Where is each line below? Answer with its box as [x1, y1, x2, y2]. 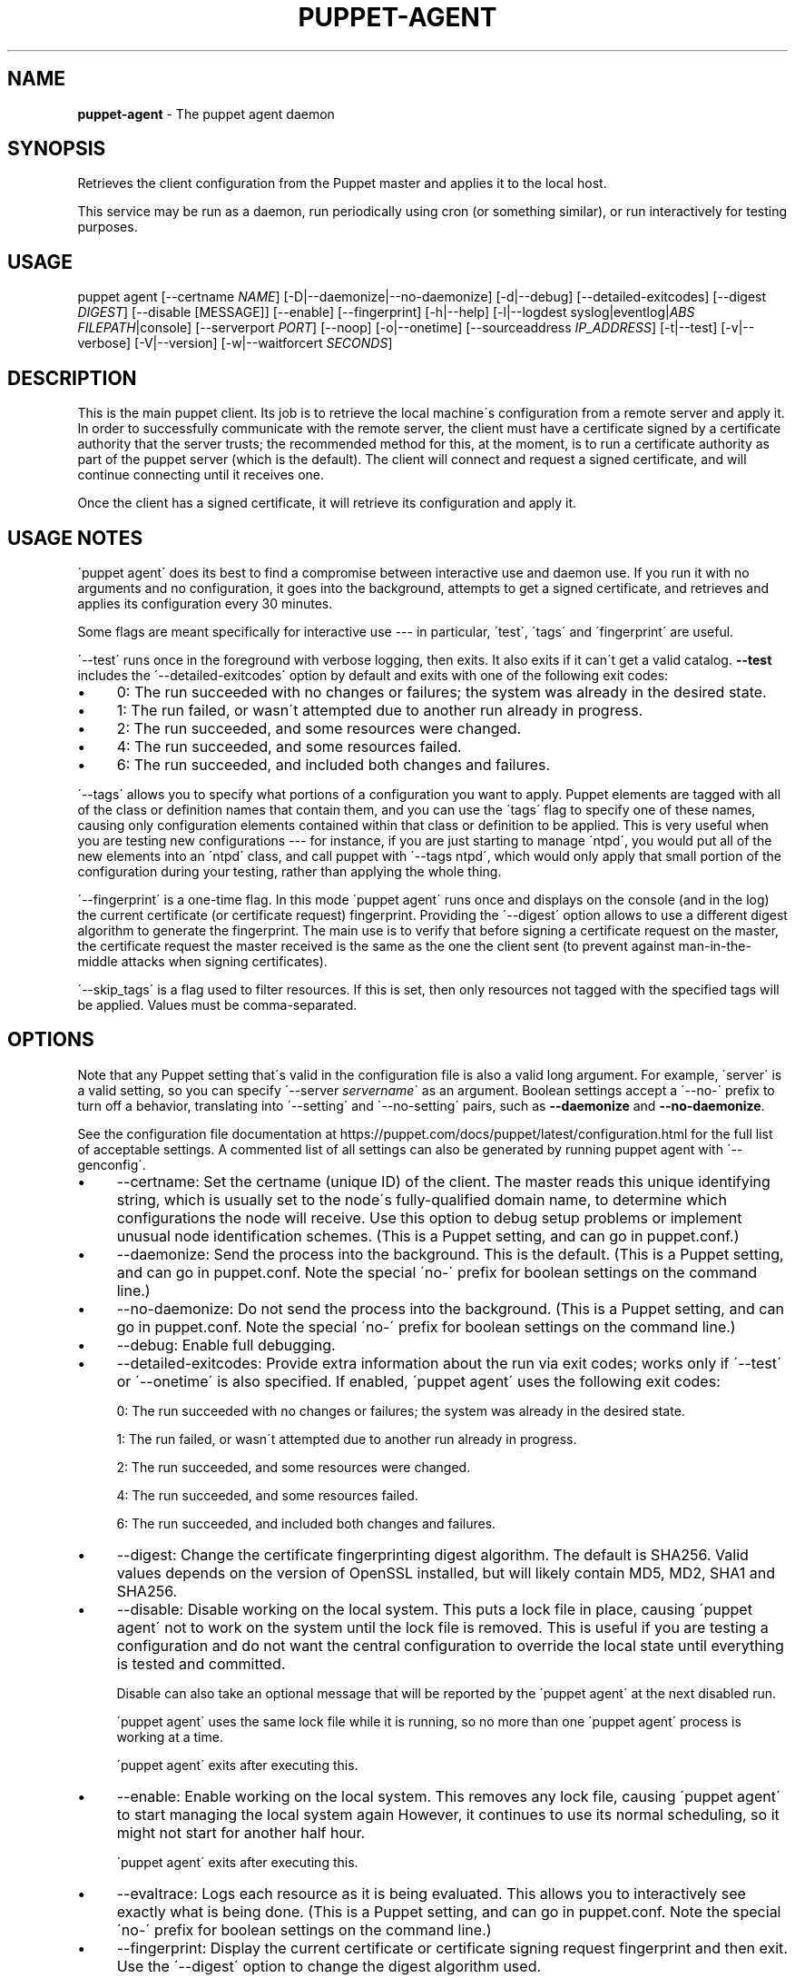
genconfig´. [77, 1156, 146, 1172]
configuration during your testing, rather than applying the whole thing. [77, 863, 502, 879]
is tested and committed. [116, 1654, 286, 1673]
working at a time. [116, 1728, 223, 1745]
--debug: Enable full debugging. [116, 1335, 336, 1354]
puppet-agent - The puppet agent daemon [77, 105, 335, 122]
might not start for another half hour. [116, 1823, 366, 1842]
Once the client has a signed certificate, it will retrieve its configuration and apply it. [77, 495, 577, 511]
